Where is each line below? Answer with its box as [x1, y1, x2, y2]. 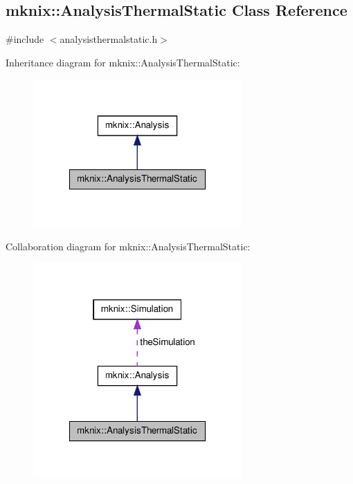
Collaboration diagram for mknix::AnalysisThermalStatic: [6, 239, 251, 253]
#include [6, 32, 44, 46]
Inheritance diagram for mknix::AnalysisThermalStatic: [6, 55, 240, 69]
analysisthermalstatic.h [60, 32, 158, 46]
